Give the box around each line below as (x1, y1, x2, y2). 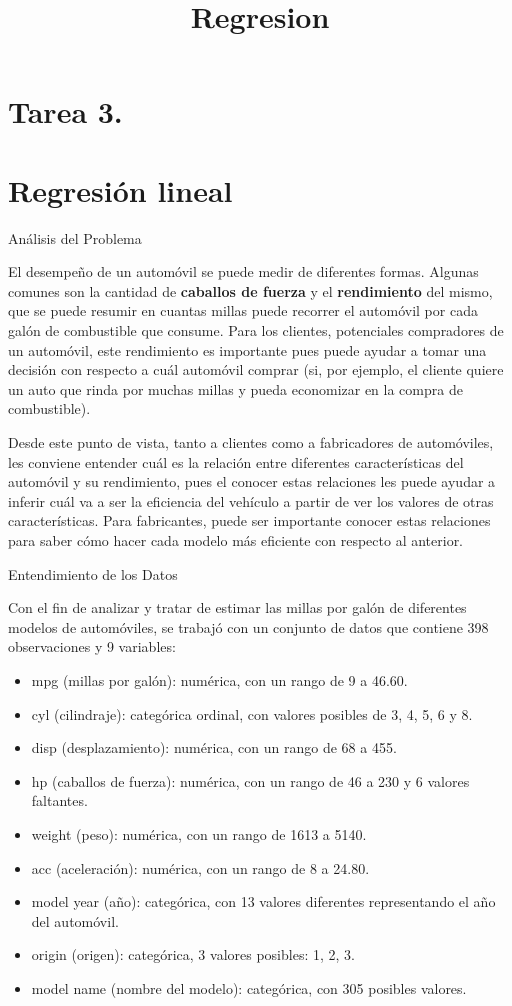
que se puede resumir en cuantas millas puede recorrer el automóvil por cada (8, 300, 478, 321)
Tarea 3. (8, 91, 123, 132)
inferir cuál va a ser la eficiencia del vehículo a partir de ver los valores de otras (8, 490, 494, 511)
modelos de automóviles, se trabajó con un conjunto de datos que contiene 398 (8, 616, 489, 637)
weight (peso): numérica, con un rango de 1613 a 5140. (31, 823, 367, 844)
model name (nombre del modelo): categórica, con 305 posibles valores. (31, 977, 467, 998)
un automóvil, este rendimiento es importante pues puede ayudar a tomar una (8, 339, 487, 360)
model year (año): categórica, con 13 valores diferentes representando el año (31, 891, 496, 912)
